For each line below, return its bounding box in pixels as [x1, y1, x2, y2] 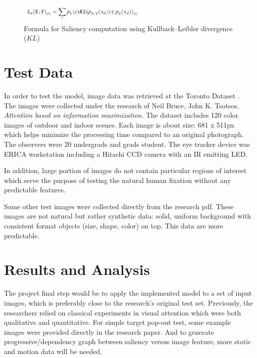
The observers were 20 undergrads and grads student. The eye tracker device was [4, 138, 250, 149]
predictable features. [4, 184, 66, 195]
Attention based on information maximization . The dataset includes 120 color [4, 110, 239, 120]
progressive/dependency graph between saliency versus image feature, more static [4, 336, 251, 347]
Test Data [4, 62, 73, 82]
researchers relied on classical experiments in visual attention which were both [4, 307, 241, 317]
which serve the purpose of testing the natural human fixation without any [4, 175, 231, 185]
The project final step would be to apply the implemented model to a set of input [4, 288, 252, 298]
